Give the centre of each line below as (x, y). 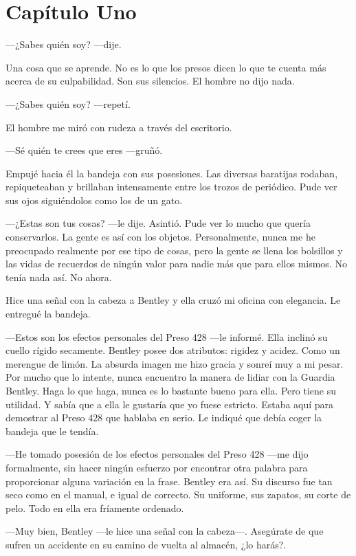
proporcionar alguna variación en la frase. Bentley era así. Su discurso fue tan (169, 481)
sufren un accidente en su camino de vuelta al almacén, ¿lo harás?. (146, 544)
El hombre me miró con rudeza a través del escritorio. (119, 127)
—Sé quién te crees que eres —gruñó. (84, 150)
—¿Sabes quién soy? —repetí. (68, 103)
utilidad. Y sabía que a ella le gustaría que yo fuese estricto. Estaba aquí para (170, 404)
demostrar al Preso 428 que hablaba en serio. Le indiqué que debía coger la (164, 418)
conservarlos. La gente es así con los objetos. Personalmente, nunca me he (160, 237)
